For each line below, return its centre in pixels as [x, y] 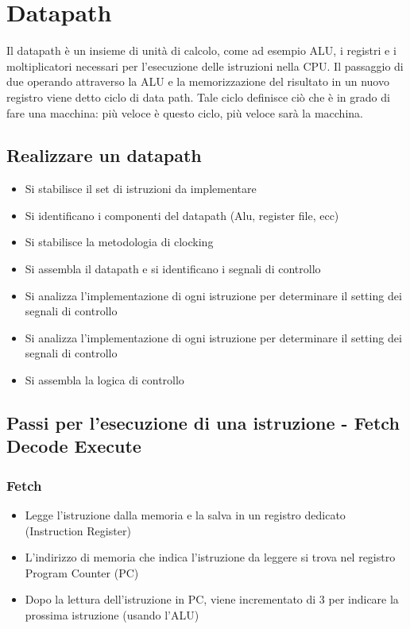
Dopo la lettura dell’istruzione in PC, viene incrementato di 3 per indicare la [212, 599]
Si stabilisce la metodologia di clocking [119, 242]
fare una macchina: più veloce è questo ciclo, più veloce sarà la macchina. [185, 112]
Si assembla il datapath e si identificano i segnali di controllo [173, 269]
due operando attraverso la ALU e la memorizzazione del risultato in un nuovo [198, 81]
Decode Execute [74, 446]
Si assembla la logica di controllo [104, 380]
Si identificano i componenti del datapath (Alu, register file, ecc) [182, 215]
